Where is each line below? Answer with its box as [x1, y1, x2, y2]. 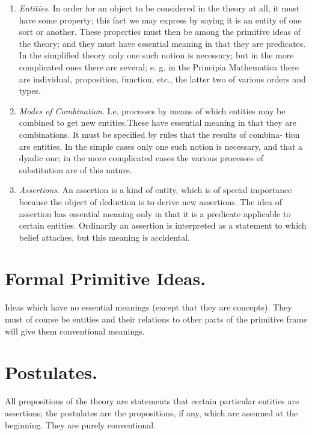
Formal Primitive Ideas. [5, 266, 206, 291]
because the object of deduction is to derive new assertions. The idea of [19, 195, 282, 208]
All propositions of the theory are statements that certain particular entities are [5, 395, 299, 407]
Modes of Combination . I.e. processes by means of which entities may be [19, 104, 286, 117]
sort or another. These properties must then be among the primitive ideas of [19, 25, 301, 38]
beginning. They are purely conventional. [5, 418, 156, 431]
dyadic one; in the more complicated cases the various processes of [19, 152, 263, 164]
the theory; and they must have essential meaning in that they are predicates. [19, 37, 306, 49]
